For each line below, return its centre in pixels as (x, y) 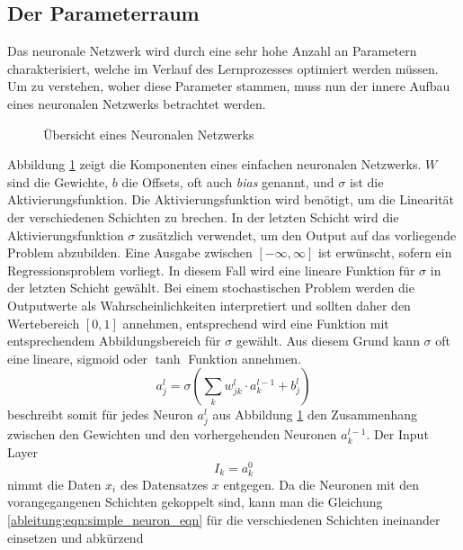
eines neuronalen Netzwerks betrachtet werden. (137, 103)
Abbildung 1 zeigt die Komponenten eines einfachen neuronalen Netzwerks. (214, 164)
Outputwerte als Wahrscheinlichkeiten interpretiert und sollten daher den (209, 305)
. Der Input (397, 434)
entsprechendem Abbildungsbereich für (114, 341)
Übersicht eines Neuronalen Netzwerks (149, 134)
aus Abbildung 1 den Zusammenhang (315, 415)
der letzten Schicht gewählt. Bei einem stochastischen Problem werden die (211, 288)
